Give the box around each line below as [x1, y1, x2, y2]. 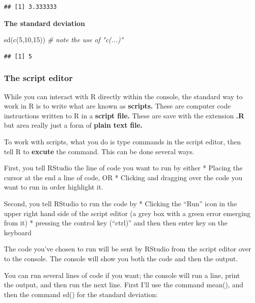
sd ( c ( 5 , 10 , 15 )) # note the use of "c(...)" [4, 34, 123, 45]
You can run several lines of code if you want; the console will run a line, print [4, 270, 240, 280]
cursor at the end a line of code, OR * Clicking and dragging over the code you [4, 172, 242, 182]
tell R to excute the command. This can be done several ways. [4, 146, 195, 156]
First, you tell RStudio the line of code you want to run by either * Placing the [4, 163, 243, 173]
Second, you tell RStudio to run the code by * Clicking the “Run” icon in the [4, 198, 237, 208]
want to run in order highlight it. [4, 182, 103, 192]
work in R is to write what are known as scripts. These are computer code [4, 101, 231, 111]
